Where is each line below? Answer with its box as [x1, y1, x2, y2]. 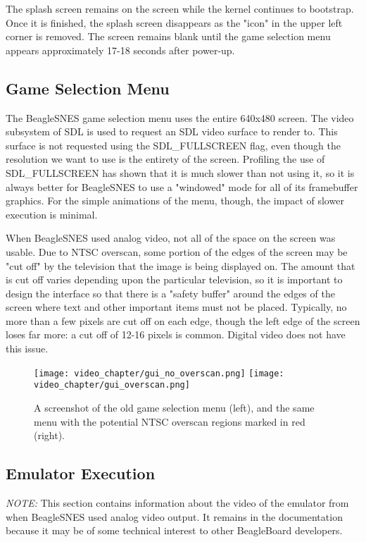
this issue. [6, 341, 49, 356]
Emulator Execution [6, 462, 156, 484]
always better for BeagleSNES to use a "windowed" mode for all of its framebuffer [6, 179, 358, 194]
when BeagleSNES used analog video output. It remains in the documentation [6, 509, 343, 524]
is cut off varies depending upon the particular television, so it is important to [6, 272, 343, 287]
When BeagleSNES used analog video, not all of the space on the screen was [6, 230, 336, 245]
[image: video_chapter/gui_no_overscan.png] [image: [34, 368, 284, 378]
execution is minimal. [6, 207, 98, 221]
